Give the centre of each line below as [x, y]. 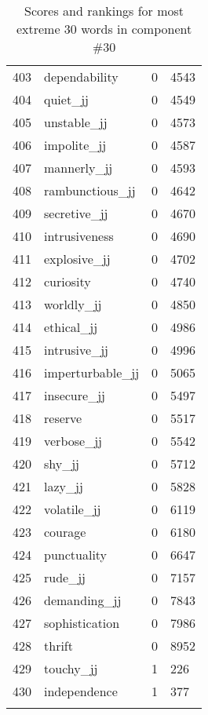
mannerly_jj [78, 168]
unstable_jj [76, 122]
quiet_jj [66, 99]
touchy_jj [71, 668]
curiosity [68, 281]
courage [65, 532]
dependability [81, 77]
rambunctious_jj [90, 190]
